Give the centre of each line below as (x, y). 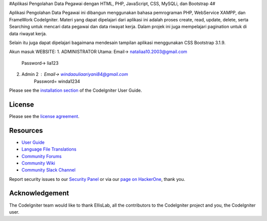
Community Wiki (38, 163)
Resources (26, 131)
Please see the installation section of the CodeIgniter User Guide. (76, 90)
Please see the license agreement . (44, 116)
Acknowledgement (39, 193)
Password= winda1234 (57, 81)
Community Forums (42, 156)
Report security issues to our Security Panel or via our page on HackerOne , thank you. (97, 179)
